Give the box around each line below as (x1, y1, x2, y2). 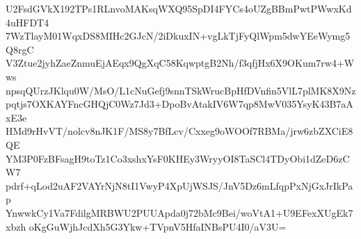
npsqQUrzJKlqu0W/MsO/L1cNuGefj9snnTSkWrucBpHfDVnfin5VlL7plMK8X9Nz (6, 83, 356, 97)
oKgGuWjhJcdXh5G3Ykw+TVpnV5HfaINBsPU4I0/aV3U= (29, 219, 287, 233)
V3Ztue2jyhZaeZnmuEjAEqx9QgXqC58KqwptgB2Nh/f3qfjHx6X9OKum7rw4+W (6, 56, 355, 70)
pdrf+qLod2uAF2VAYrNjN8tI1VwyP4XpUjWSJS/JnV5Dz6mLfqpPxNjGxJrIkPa (6, 178, 353, 192)
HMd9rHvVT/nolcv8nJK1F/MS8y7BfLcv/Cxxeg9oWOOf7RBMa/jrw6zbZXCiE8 (6, 124, 353, 138)
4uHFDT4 (6, 15, 49, 29)
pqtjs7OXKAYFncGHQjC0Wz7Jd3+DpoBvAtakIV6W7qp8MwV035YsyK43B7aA (6, 97, 353, 111)
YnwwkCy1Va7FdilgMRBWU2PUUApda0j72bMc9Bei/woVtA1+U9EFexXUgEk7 (6, 205, 353, 220)
